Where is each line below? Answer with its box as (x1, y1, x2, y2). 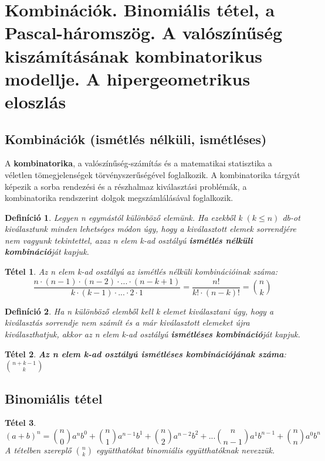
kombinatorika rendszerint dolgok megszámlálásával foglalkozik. (5, 192, 233, 204)
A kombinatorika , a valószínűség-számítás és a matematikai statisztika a (5, 157, 272, 169)
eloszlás (5, 89, 66, 113)
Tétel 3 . (5, 416, 36, 429)
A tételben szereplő (5, 443, 72, 456)
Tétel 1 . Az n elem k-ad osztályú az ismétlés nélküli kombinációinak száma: (5, 265, 278, 278)
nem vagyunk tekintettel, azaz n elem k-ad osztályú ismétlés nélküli (5, 234, 253, 246)
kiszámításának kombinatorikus (5, 43, 263, 67)
